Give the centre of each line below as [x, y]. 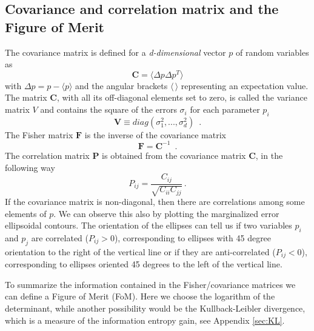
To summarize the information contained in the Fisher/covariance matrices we [150, 284]
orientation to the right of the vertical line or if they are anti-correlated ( [140, 251]
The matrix [26, 97]
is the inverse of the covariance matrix [155, 134]
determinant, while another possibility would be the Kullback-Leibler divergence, [155, 308]
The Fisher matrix [39, 134]
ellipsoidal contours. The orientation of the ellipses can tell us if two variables [149, 225]
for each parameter [225, 109]
